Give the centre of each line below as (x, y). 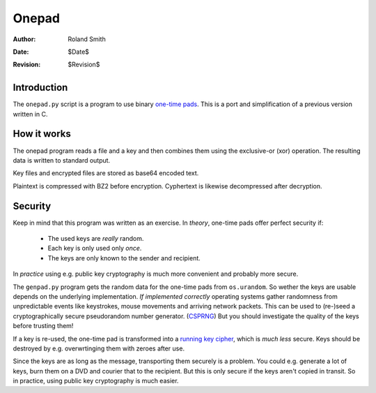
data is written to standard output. (62, 160)
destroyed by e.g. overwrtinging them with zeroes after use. (99, 348)
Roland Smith (87, 39)
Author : (24, 39)
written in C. (30, 114)
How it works (42, 134)
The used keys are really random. (96, 238)
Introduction (40, 88)
